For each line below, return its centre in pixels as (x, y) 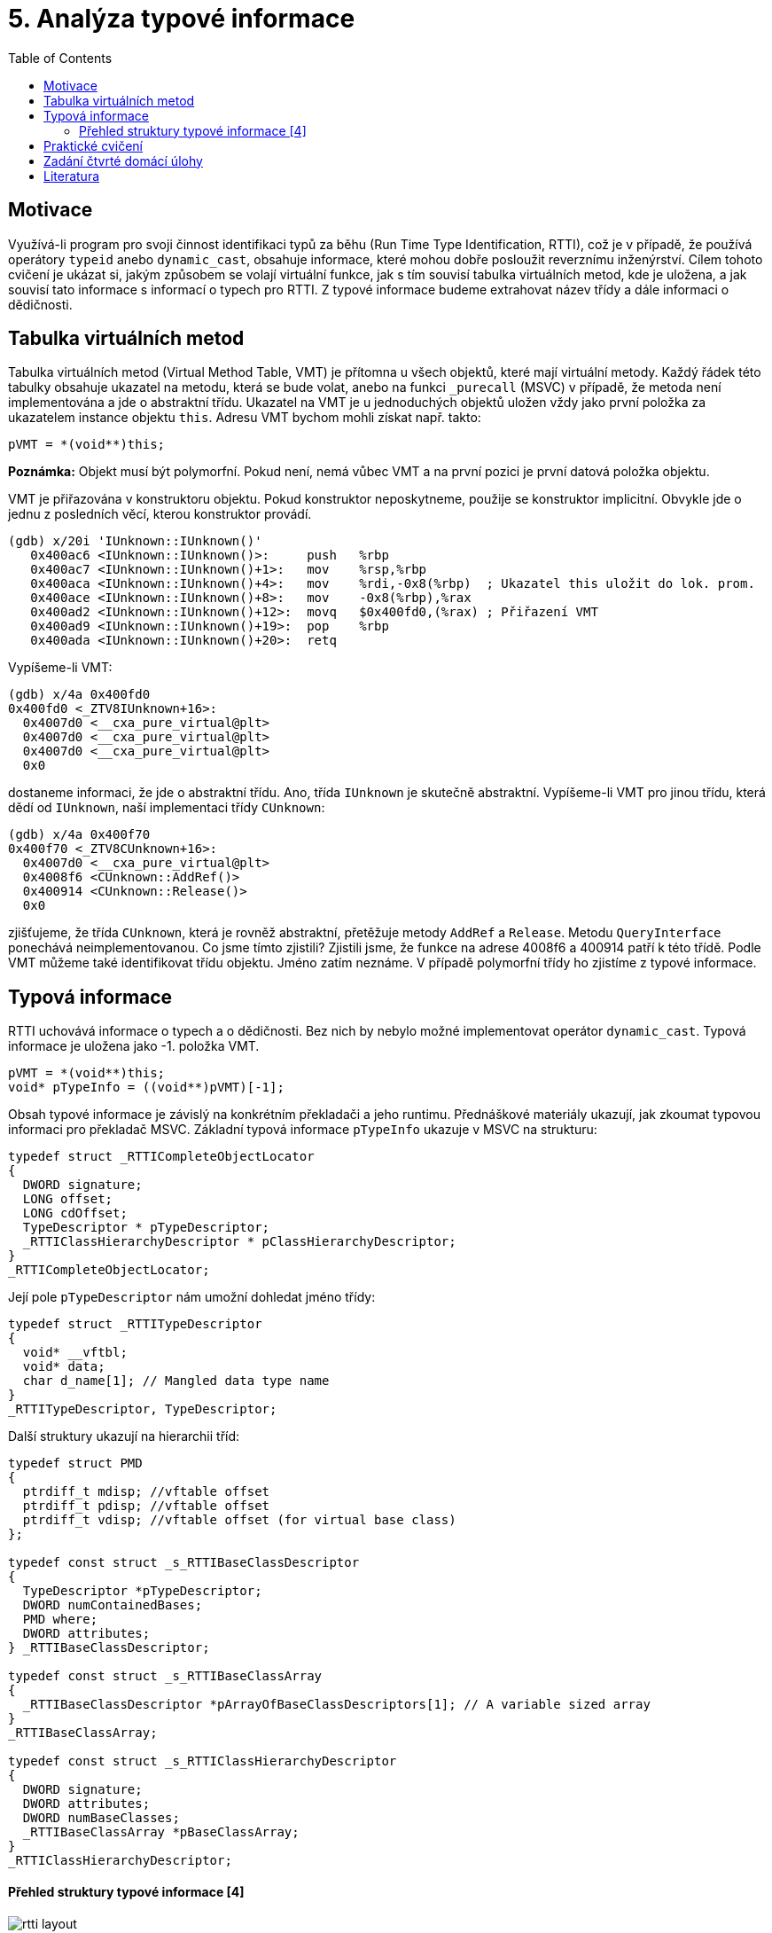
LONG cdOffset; (75, 1213)
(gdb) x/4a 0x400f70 (79, 835)
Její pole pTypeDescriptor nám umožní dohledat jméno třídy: (192, 1297)
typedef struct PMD (75, 1463)
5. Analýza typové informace (182, 19)
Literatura (72, 176)
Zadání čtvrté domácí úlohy (123, 160)
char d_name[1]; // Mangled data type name (176, 1381)
